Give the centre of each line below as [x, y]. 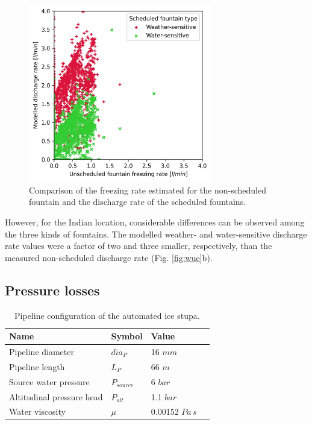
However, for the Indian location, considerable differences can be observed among [155, 222]
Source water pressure [49, 381]
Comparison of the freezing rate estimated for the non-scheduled [148, 190]
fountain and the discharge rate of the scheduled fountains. [138, 202]
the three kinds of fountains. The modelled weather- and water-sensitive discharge [156, 234]
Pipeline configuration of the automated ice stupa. [107, 315]
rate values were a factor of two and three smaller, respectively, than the [139, 246]
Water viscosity [37, 411]
